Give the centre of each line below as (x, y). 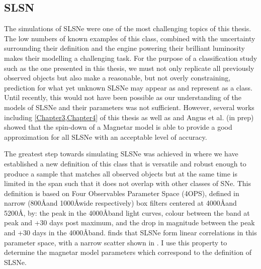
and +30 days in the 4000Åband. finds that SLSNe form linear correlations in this (130, 233)
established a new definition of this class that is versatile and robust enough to (125, 163)
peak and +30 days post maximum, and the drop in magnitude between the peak (129, 222)
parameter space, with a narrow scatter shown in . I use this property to (116, 242)
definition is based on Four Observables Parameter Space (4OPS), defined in (122, 193)
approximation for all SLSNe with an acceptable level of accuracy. (106, 137)
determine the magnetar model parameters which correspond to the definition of (128, 252)
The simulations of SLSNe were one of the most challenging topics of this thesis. (128, 28)
